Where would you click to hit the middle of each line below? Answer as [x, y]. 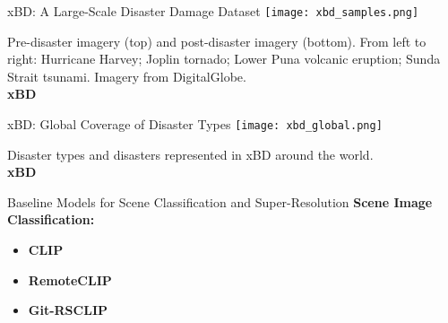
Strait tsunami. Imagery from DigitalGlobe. [127, 76]
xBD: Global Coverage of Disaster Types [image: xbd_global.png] [195, 124]
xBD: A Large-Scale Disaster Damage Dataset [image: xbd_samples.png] [213, 11]
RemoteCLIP [70, 279]
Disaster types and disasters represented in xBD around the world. [190, 154]
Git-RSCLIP [68, 310]
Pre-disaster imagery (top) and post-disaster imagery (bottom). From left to [217, 41]
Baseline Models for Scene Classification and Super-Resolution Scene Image [220, 201]
